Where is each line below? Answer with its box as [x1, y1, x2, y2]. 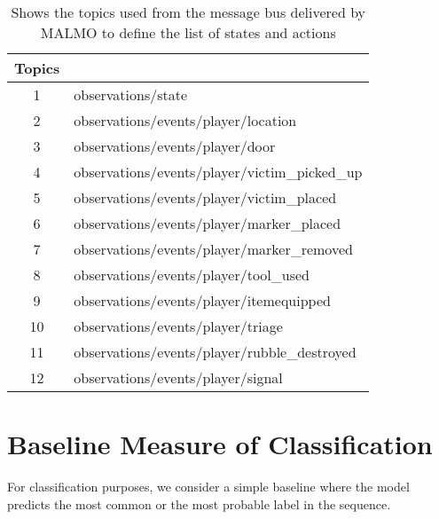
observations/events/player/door [74, 136, 276, 156]
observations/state [74, 84, 188, 105]
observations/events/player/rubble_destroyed [74, 342, 357, 362]
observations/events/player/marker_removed [74, 239, 353, 259]
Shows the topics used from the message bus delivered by [11, 2, 366, 22]
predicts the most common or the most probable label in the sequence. [7, 494, 391, 513]
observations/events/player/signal [74, 367, 283, 388]
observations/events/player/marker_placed [74, 213, 341, 233]
